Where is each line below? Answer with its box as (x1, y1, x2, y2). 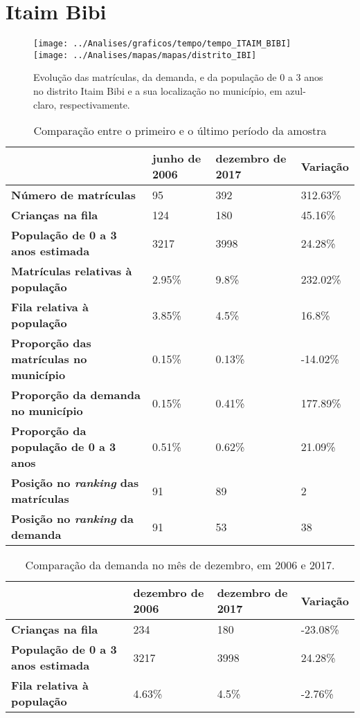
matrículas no (11, 351, 87, 367)
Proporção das (11, 335, 91, 351)
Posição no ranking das (11, 475, 139, 491)
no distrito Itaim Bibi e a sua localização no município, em (33, 84, 282, 98)
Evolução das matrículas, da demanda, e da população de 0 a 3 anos (33, 70, 323, 84)
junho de (152, 150, 201, 167)
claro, (33, 97, 57, 111)
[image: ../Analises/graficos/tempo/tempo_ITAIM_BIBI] (33, 39, 291, 49)
